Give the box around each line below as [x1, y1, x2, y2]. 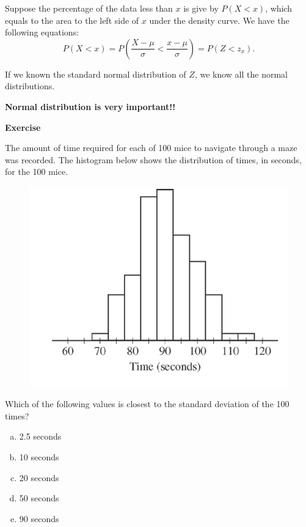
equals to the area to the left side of [5, 13, 139, 26]
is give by [183, 2, 219, 14]
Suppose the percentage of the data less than [5, 2, 173, 14]
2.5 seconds [19, 430, 62, 443]
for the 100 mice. [5, 165, 68, 178]
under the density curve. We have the [149, 13, 290, 26]
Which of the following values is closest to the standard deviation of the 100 [5, 397, 290, 410]
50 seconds [19, 492, 59, 504]
